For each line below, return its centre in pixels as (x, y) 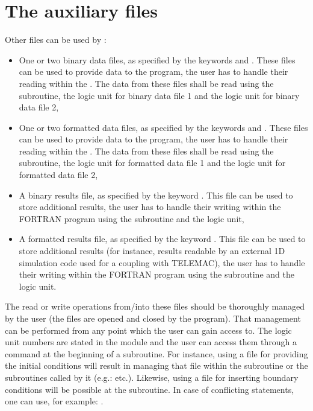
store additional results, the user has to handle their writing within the (150, 207)
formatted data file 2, (58, 175)
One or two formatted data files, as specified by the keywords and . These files (163, 127)
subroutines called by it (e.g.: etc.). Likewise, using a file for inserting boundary (152, 377)
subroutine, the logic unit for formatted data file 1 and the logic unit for (152, 163)
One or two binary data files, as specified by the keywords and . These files (157, 59)
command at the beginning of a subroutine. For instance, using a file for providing (156, 353)
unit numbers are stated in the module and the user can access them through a (151, 342)
